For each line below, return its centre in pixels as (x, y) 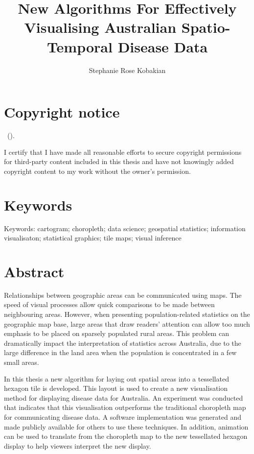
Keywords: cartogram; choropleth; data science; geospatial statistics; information (125, 228)
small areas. (22, 362)
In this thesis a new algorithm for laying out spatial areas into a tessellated (116, 378)
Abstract (34, 271)
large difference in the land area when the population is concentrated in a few (120, 352)
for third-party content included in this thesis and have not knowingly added (119, 161)
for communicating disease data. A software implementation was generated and (123, 417)
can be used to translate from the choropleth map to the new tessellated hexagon (126, 436)
